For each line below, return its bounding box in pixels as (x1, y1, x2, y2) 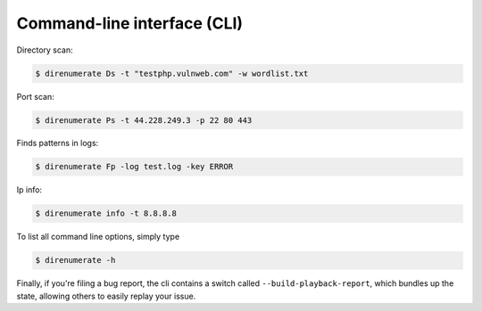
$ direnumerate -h (35, 255, 116, 266)
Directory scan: (16, 45, 73, 55)
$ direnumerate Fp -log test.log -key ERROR (35, 161, 234, 172)
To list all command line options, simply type (16, 232, 180, 242)
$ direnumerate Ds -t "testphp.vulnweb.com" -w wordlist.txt (35, 68, 309, 78)
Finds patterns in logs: (16, 138, 99, 149)
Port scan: (16, 91, 54, 102)
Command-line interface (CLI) (16, 13, 244, 33)
